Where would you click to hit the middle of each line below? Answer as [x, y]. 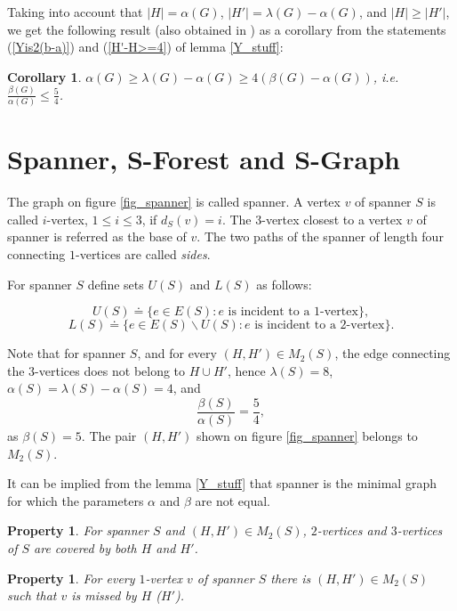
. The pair [109, 436]
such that [32, 595]
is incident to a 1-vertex [293, 312]
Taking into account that [75, 12]
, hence [246, 370]
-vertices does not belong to [110, 370]
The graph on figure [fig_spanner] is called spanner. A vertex [174, 202]
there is [291, 578]
